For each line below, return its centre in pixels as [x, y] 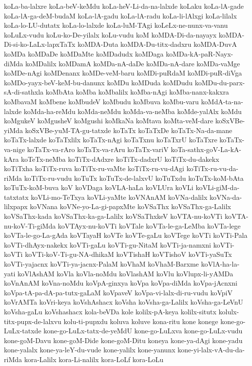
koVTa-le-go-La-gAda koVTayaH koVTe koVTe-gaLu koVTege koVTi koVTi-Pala [126, 235]
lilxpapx [16, 206]
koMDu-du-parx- [220, 82]
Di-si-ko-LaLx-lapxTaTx [40, 44]
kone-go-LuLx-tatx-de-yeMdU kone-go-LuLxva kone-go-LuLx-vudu [143, 331]
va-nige [15, 149]
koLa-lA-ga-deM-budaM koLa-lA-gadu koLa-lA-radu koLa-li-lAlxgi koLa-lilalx [120, 15]
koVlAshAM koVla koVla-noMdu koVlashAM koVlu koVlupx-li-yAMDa [125, 273]
